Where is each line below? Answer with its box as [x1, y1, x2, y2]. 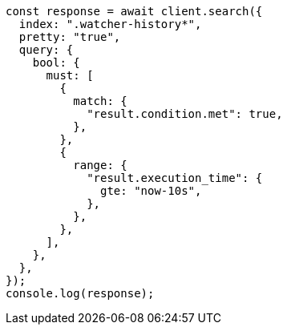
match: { [73, 95, 127, 107]
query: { [18, 43, 74, 56]
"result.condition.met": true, [87, 107, 283, 120]
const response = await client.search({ [6, 5, 263, 18]
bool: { [32, 56, 80, 69]
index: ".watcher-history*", [18, 18, 202, 30]
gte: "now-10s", [100, 184, 202, 197]
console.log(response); [6, 287, 155, 300]
